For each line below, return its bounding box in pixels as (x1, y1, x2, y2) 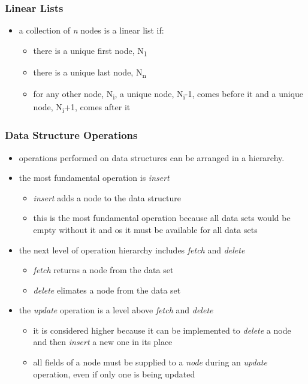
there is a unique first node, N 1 (33, 44, 147, 58)
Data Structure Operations (5, 128, 138, 143)
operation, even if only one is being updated (33, 367, 195, 380)
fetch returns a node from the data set (33, 264, 174, 276)
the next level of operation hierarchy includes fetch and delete (19, 243, 245, 256)
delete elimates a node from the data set (33, 283, 181, 296)
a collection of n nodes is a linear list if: (19, 24, 164, 37)
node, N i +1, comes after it (33, 101, 131, 114)
